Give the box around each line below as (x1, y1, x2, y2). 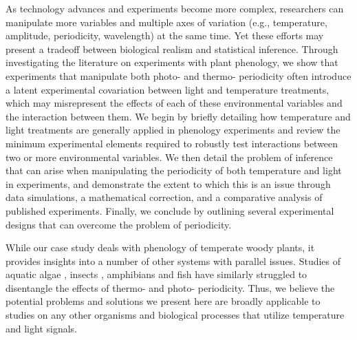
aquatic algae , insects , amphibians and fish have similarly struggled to (6, 267, 307, 281)
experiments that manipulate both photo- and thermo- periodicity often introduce (6, 68, 351, 83)
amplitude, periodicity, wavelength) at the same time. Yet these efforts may (6, 28, 324, 43)
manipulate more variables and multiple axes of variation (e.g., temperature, (6, 14, 327, 29)
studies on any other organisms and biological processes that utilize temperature (6, 308, 345, 322)
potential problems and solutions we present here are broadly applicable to (6, 294, 321, 308)
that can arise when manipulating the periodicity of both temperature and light (6, 163, 342, 178)
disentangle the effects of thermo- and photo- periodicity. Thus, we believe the (6, 280, 335, 295)
